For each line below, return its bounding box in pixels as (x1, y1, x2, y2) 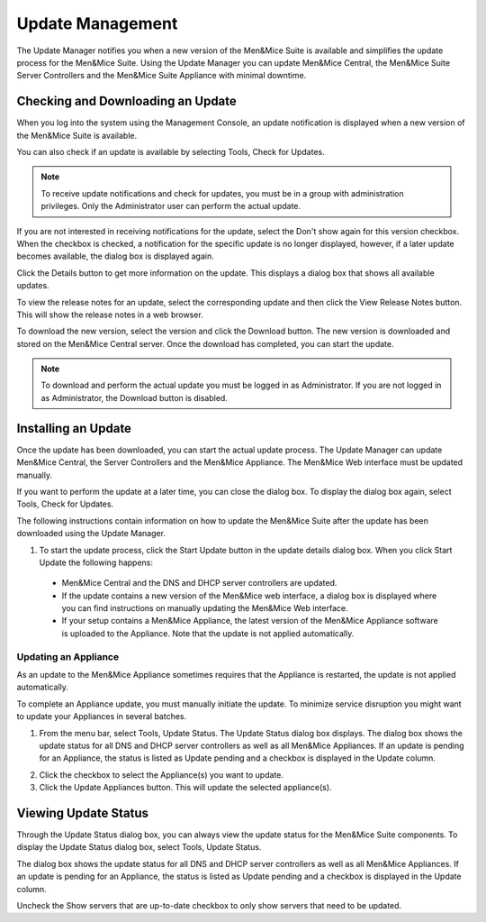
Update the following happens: (39, 557, 153, 568)
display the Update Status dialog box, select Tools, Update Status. (16, 842, 262, 853)
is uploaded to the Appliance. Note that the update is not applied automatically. (61, 627, 355, 639)
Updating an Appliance (16, 650, 120, 662)
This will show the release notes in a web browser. (16, 309, 204, 320)
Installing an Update (16, 420, 132, 436)
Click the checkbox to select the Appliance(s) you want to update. (39, 769, 283, 780)
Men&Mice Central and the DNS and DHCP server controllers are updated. (61, 578, 337, 589)
